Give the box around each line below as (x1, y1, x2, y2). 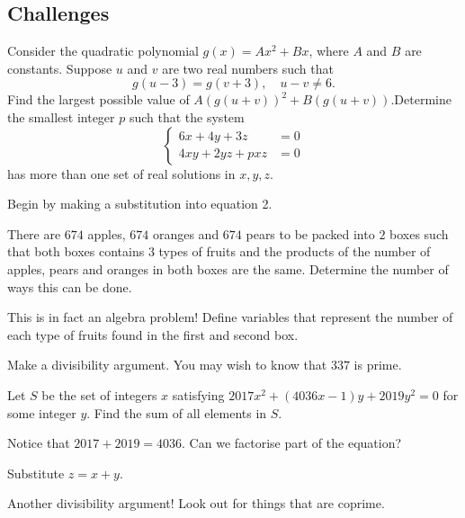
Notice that (7, 433, 70, 452)
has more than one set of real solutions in (7, 164, 236, 183)
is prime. (353, 355, 402, 374)
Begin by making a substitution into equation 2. (7, 194, 273, 213)
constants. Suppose (7, 58, 112, 77)
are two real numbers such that (162, 58, 334, 77)
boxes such (389, 224, 449, 243)
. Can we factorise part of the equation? (182, 433, 402, 452)
